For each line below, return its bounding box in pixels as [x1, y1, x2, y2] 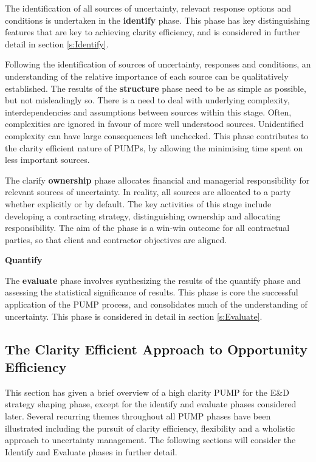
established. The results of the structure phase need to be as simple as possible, [5, 81, 306, 94]
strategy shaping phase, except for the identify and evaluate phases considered [5, 398, 297, 410]
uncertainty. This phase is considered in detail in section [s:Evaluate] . [5, 309, 263, 322]
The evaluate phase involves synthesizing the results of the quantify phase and [5, 274, 301, 286]
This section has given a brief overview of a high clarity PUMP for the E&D [5, 385, 289, 398]
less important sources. [5, 153, 90, 166]
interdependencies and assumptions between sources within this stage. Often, [5, 105, 292, 118]
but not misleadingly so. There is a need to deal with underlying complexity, [5, 94, 290, 106]
